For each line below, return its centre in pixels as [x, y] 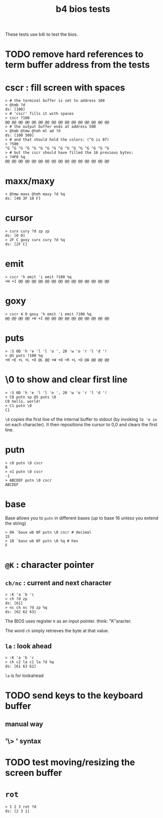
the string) [16, 523]
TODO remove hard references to [74, 54]
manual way [24, 724]
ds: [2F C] [16, 244]
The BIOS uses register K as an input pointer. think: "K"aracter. [68, 621]
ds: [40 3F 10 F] [23, 199]
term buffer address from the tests [78, 65]
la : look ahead [28, 646]
